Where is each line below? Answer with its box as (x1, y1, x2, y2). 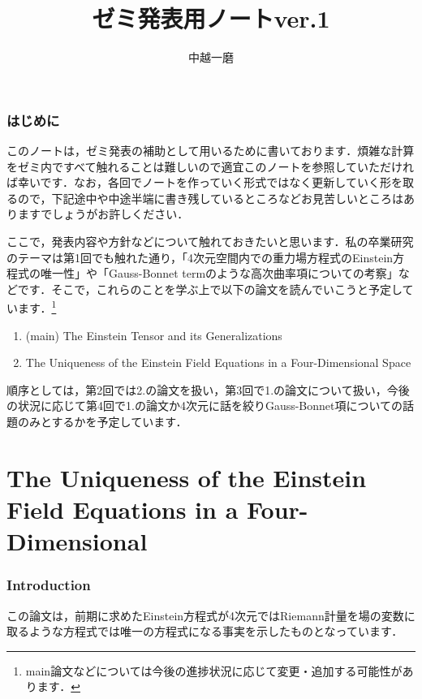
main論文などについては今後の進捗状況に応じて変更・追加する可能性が (25, 662, 403, 679)
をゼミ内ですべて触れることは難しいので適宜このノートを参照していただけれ (6, 157, 415, 175)
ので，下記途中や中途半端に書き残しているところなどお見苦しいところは (17, 189, 404, 206)
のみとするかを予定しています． (17, 412, 187, 429)
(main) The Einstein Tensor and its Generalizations (25, 326, 282, 343)
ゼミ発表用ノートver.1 (92, 2, 330, 35)
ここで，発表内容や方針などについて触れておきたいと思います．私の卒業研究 (6, 232, 414, 249)
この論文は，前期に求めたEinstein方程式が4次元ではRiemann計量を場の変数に (6, 606, 416, 623)
